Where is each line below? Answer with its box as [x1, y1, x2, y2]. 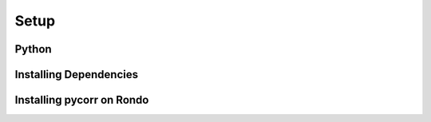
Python [14, 42, 52, 56]
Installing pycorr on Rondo [14, 93, 149, 107]
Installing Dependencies [14, 68, 139, 81]
